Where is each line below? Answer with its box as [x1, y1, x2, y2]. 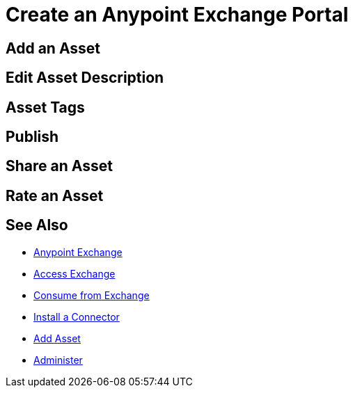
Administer [33, 353, 83, 366]
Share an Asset [6, 157, 113, 175]
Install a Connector [33, 310, 120, 323]
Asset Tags [6, 98, 85, 116]
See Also [6, 216, 68, 234]
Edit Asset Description [6, 69, 164, 87]
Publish [6, 128, 59, 146]
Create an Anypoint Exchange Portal [6, 3, 349, 26]
